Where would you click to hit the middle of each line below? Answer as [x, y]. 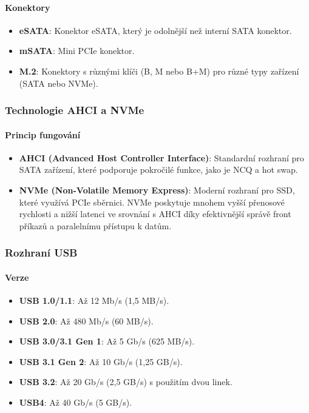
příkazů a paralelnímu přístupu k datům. [95, 225]
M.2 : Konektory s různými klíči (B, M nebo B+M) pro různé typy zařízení [159, 71]
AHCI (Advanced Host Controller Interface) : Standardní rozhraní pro [161, 157]
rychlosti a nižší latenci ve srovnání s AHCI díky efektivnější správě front [155, 214]
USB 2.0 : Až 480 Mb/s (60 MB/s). [86, 321]
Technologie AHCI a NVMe [75, 110]
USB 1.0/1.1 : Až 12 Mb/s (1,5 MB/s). [94, 301]
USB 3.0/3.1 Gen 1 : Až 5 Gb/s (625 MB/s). [107, 341]
